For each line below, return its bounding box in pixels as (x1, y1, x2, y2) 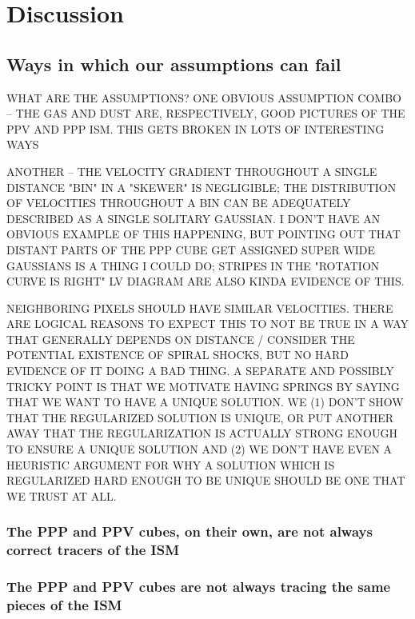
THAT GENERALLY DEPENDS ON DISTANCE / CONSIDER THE (6, 330, 355, 347)
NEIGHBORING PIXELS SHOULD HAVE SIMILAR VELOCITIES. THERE (6, 299, 393, 316)
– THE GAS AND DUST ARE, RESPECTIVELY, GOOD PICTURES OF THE (6, 105, 405, 122)
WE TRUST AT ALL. (6, 487, 117, 504)
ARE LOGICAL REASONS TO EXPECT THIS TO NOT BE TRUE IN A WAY (6, 315, 409, 332)
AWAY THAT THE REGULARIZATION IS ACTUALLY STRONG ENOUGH (6, 425, 397, 441)
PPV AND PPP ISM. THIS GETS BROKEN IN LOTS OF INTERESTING (6, 120, 385, 137)
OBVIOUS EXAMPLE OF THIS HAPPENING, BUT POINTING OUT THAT (6, 226, 401, 242)
